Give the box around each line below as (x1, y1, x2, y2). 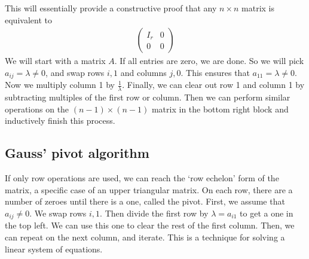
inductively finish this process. (5, 114, 115, 127)
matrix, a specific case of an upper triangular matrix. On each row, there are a (5, 183, 293, 196)
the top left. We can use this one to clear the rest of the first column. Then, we (5, 219, 295, 231)
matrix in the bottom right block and (151, 102, 289, 115)
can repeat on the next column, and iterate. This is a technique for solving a (5, 230, 285, 243)
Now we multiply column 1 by (5, 78, 115, 91)
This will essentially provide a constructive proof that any (5, 2, 217, 14)
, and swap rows (45, 66, 105, 78)
